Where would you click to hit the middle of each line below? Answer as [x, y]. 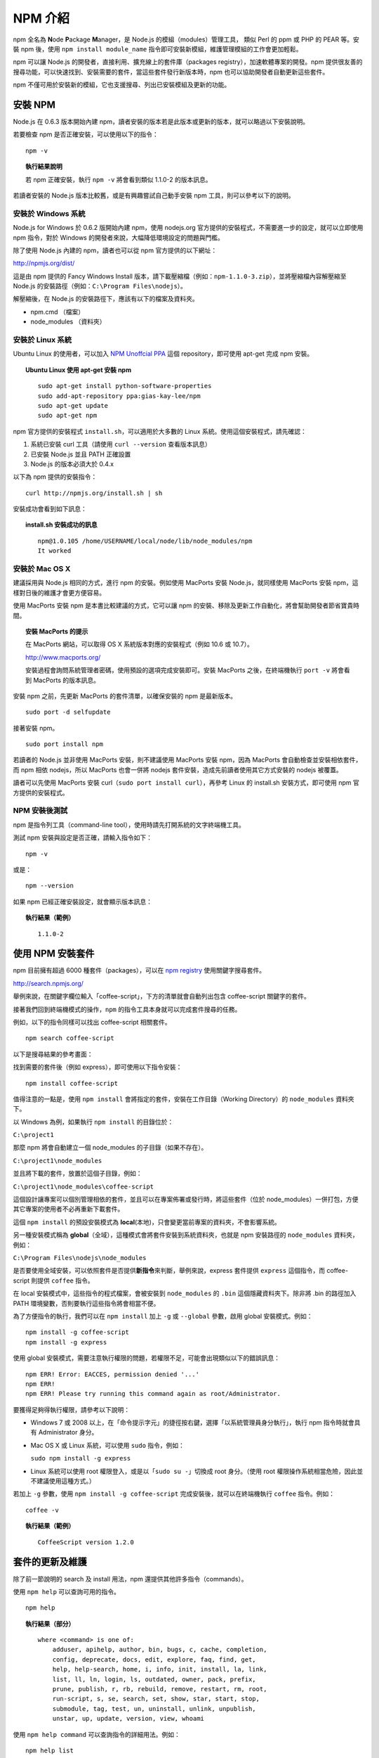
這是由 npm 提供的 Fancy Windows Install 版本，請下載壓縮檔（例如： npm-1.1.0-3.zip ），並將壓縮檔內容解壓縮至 [180, 276]
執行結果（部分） [50, 1624]
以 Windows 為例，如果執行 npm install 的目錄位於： [93, 1122]
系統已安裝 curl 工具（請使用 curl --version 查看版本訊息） [121, 444]
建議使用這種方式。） [66, 1481]
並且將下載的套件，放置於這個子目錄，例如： [78, 1174]
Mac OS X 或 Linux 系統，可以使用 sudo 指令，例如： [108, 1445]
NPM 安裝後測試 [40, 811]
